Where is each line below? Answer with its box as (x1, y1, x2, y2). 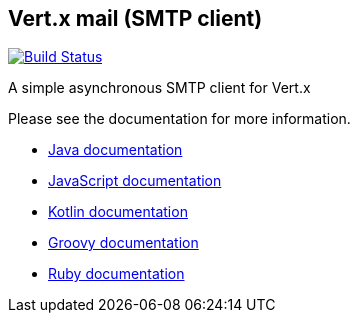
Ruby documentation (48, 265, 185, 283)
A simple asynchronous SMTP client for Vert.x (8, 79, 311, 97)
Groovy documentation (48, 234, 199, 252)
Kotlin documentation (48, 203, 188, 221)
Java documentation (48, 141, 183, 159)
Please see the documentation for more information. (8, 110, 351, 128)
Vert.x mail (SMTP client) (8, 6, 263, 31)
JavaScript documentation (48, 172, 222, 190)
